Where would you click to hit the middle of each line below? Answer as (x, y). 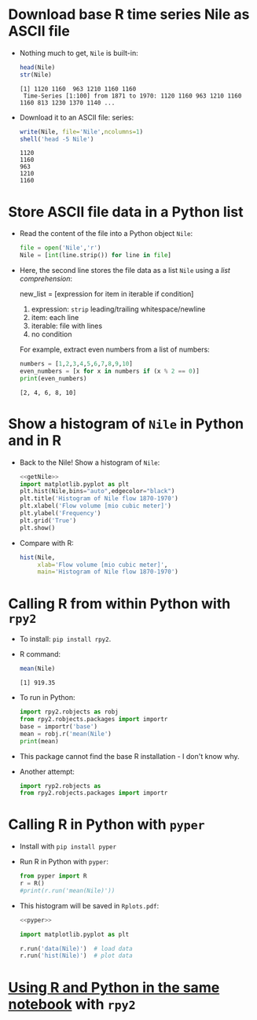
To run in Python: (48, 698)
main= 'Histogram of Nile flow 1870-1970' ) (108, 572)
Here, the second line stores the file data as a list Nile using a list (125, 271)
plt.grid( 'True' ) (48, 521)
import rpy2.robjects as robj (69, 712)
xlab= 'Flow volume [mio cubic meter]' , (103, 565)
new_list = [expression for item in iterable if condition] (106, 294)
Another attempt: (47, 771)
